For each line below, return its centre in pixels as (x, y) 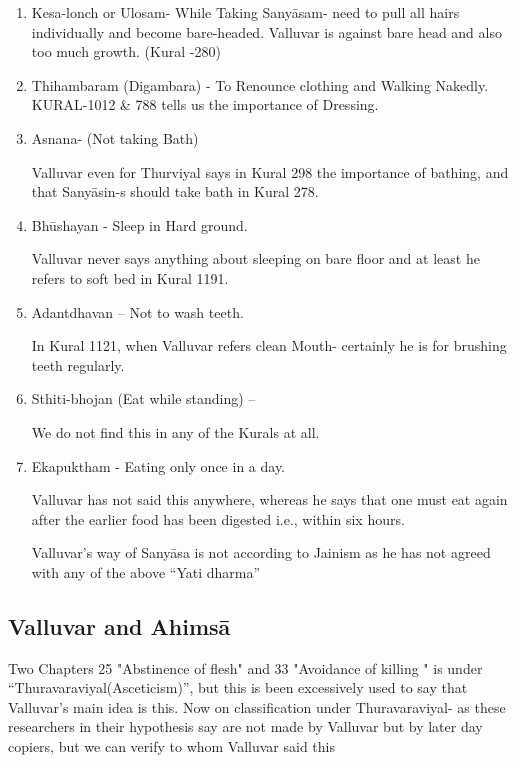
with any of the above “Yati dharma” (146, 571)
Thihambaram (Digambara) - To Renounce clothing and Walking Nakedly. (260, 84)
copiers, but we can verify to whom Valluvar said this (172, 746)
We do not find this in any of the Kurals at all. (175, 431)
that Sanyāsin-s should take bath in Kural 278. (175, 191)
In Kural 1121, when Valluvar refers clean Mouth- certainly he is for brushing (269, 345)
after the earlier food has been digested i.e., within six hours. (218, 518)
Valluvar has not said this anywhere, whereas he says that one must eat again (269, 499)
